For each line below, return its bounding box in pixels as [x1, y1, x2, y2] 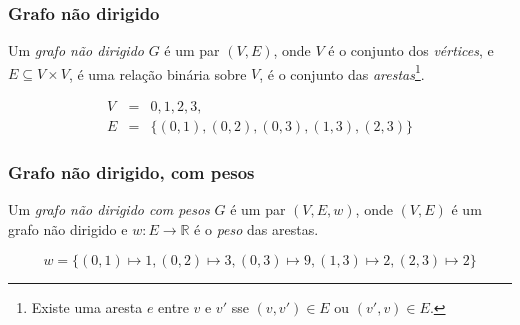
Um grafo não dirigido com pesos [8, 199, 210, 220]
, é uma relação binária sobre [68, 63, 247, 84]
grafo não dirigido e [8, 218, 128, 239]
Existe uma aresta [31, 296, 143, 317]
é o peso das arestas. [194, 218, 319, 239]
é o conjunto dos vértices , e [328, 40, 494, 61]
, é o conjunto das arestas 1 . [259, 60, 425, 84]
